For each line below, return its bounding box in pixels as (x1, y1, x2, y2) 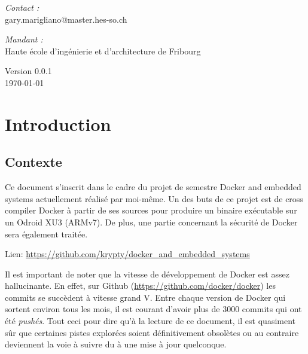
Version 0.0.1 (5, 65, 52, 77)
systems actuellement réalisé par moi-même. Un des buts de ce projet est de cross (5, 192, 303, 205)
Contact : (5, 1, 39, 13)
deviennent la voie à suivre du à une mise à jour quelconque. (5, 338, 227, 350)
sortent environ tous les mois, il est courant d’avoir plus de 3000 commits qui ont (5, 303, 302, 315)
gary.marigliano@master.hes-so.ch (5, 13, 127, 25)
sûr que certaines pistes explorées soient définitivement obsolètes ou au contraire (5, 326, 299, 338)
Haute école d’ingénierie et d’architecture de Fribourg (5, 44, 201, 57)
